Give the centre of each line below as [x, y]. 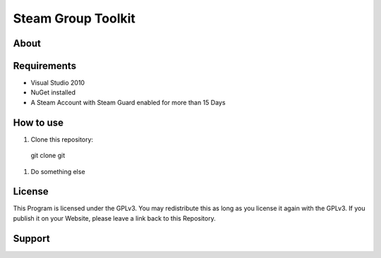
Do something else [58, 171]
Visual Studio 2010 [58, 83]
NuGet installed [53, 92]
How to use [38, 122]
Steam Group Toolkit [74, 18]
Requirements [45, 66]
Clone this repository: [62, 139]
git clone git [48, 156]
